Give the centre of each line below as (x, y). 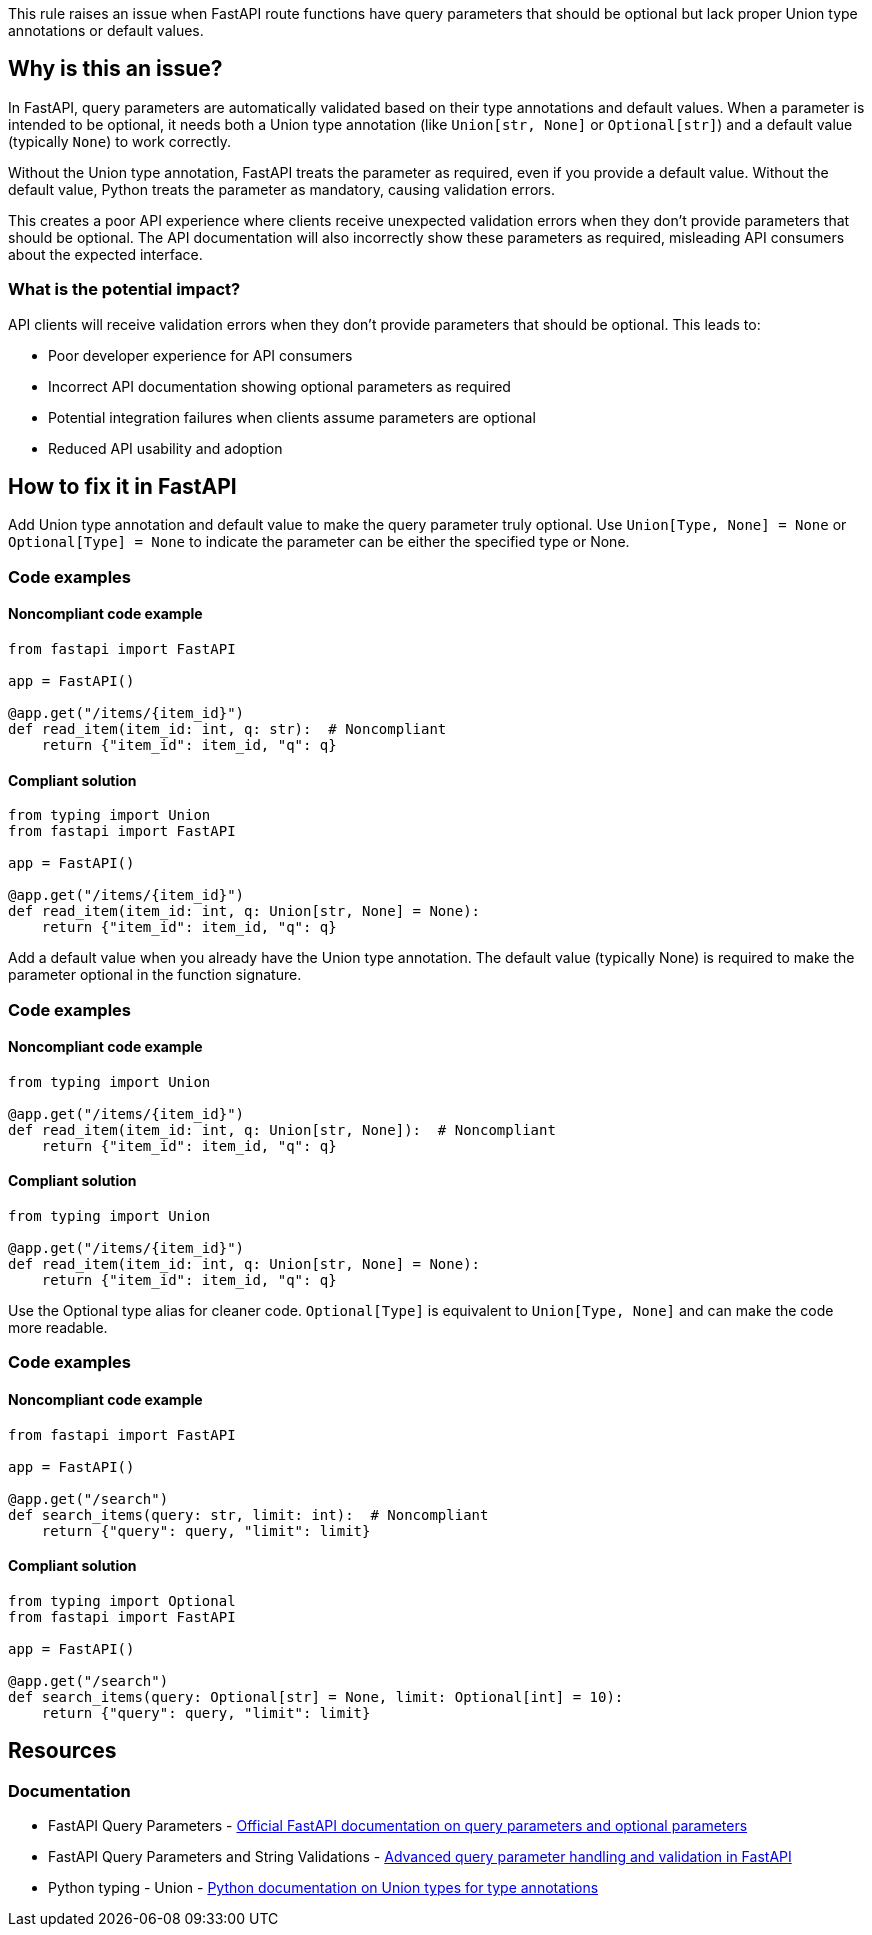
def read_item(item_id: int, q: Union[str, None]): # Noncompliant (282, 1129)
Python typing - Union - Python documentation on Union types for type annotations (323, 1888)
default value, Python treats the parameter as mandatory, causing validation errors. (281, 189)
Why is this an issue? (115, 69)
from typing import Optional (122, 1600)
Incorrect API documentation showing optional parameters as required (279, 386)
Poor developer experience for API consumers (200, 355)
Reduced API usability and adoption (165, 448)
